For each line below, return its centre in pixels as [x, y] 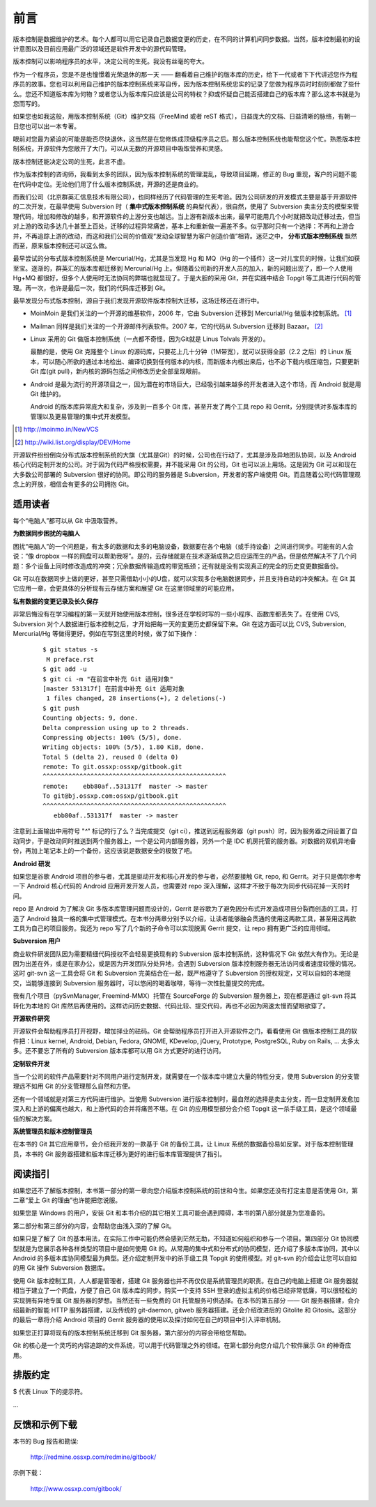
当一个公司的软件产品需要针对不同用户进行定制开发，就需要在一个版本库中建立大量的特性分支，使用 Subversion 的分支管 [186, 1076]
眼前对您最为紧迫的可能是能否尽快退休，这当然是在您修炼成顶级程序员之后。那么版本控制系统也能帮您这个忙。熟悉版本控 [187, 139]
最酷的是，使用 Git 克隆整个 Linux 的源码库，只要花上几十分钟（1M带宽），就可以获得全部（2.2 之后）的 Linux [187, 351]
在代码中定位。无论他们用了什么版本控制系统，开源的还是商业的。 [107, 184]
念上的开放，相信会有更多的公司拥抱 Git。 [73, 484]
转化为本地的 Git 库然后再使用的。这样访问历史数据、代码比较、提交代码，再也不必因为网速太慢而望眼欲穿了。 [171, 1006]
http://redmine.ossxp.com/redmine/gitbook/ [93, 1457]
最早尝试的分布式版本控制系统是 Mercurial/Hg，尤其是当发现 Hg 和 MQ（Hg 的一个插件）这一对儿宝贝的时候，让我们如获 [187, 259]
